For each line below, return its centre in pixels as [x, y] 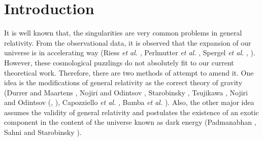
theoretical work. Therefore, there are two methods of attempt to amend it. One [129, 72]
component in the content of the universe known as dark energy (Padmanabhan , [130, 122]
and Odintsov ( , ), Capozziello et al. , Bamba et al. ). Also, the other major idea [129, 102]
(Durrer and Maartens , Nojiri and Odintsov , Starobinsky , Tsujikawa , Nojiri [126, 92]
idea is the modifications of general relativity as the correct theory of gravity [123, 82]
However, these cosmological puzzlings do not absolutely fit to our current [119, 62]
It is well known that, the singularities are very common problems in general [123, 33]
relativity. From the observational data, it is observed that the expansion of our [128, 42]
